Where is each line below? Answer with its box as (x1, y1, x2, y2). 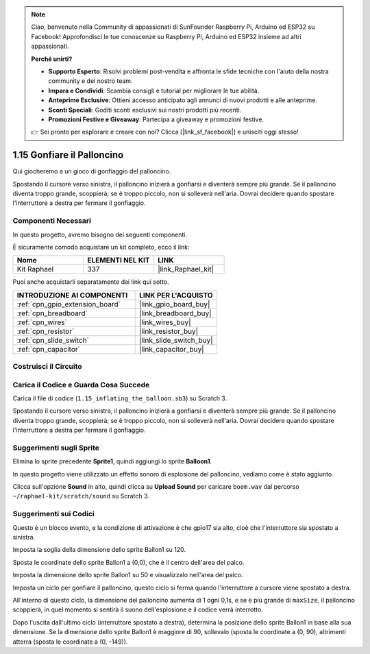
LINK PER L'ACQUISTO (139, 290, 213, 300)
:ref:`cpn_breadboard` (16, 308, 88, 318)
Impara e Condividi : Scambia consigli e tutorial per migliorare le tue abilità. (48, 86, 260, 95)
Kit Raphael (16, 265, 54, 274)
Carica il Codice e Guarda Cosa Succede (12, 380, 150, 389)
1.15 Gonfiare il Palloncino (12, 149, 124, 161)
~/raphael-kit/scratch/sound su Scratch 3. (12, 492, 150, 500)
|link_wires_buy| (139, 317, 191, 327)
